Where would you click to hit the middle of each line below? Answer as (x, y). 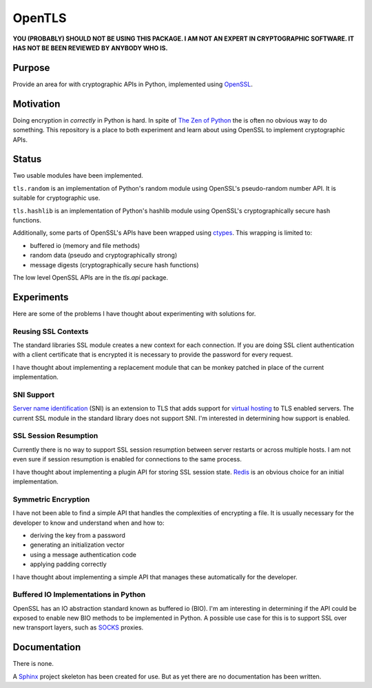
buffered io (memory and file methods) (85, 245)
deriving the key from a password (77, 535)
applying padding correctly (68, 564)
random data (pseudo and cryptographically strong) (104, 256)
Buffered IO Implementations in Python (79, 594)
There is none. (33, 664)
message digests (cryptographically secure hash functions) (114, 264)
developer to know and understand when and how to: (89, 523)
